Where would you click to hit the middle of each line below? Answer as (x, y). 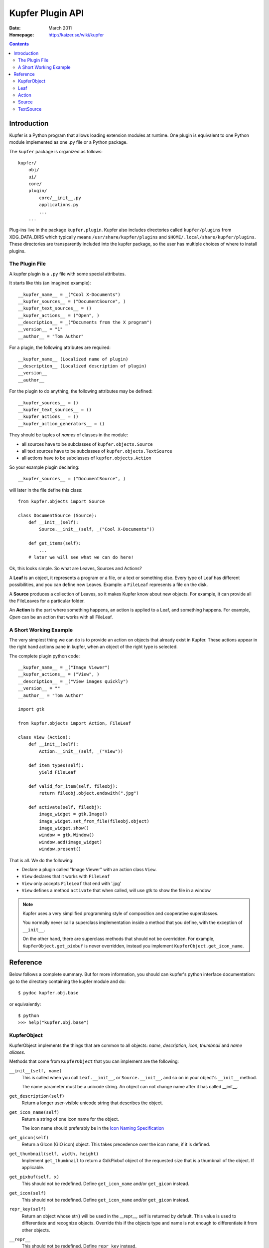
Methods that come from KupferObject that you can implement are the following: (94, 1061)
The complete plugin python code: (45, 656)
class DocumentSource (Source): (58, 515)
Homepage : (22, 34)
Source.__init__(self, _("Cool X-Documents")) (97, 529)
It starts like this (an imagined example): (50, 283)
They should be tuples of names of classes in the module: (68, 435)
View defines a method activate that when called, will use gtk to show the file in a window (116, 891)
